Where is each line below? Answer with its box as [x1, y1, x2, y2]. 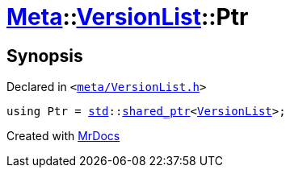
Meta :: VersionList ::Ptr [6, 3, 249, 31]
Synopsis [6, 45, 83, 66]
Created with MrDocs [6, 129, 120, 143]
